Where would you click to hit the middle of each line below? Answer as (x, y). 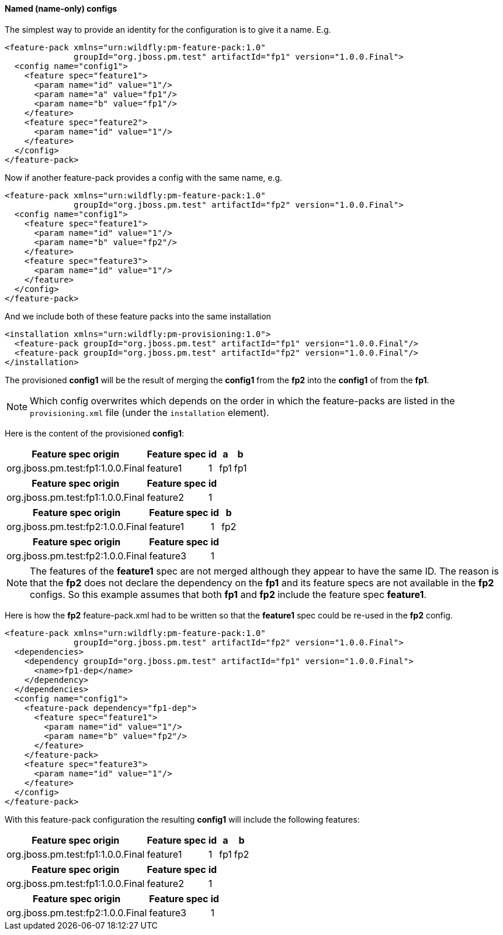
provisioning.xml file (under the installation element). (150, 412)
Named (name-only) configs (61, 8)
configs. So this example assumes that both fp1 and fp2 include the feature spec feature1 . (228, 594)
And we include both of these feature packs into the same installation (138, 316)
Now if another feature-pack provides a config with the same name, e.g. (144, 177)
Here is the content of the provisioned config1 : (94, 433)
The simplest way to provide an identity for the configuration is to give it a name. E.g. (168, 29)
